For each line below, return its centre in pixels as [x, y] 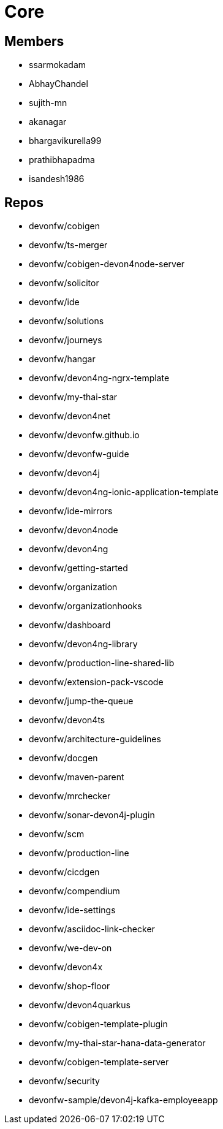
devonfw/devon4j [64, 473]
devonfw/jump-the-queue [81, 701]
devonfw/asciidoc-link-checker [92, 929]
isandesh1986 [57, 179]
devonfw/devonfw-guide [79, 454]
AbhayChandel [59, 84]
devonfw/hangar [62, 359]
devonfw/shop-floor [70, 986]
